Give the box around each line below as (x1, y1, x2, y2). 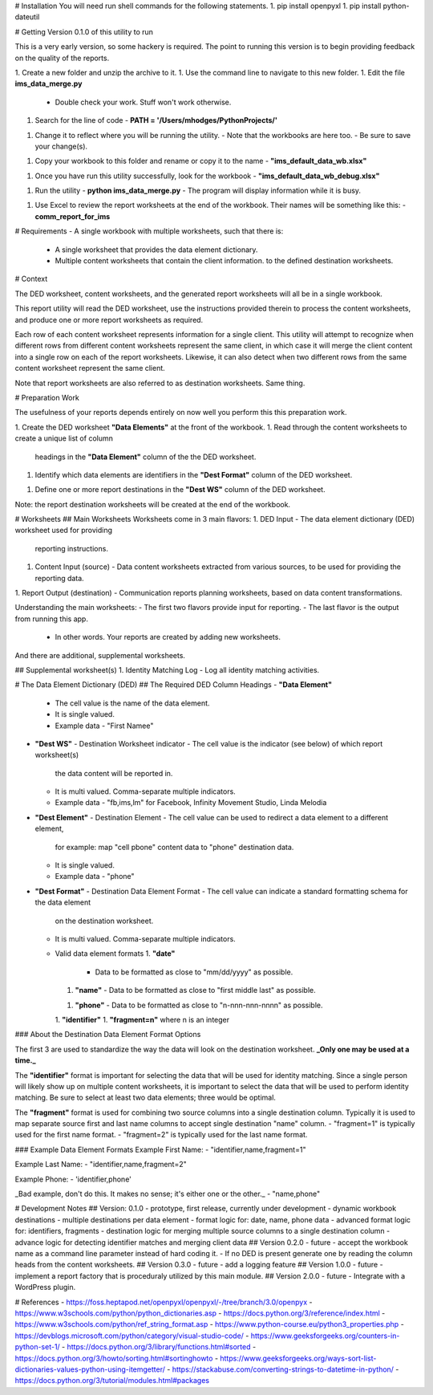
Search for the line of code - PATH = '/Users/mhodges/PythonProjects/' (34, 116, 278, 125)
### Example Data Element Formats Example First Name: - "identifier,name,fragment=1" (14, 1145, 306, 1154)
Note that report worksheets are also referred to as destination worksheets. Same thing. (14, 378, 306, 388)
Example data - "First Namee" (55, 721, 154, 730)
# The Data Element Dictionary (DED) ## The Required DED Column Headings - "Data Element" (14, 680, 333, 689)
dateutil (14, 12, 40, 22)
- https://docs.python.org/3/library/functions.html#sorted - (61, 1342, 257, 1352)
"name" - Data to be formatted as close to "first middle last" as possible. (75, 986, 316, 995)
